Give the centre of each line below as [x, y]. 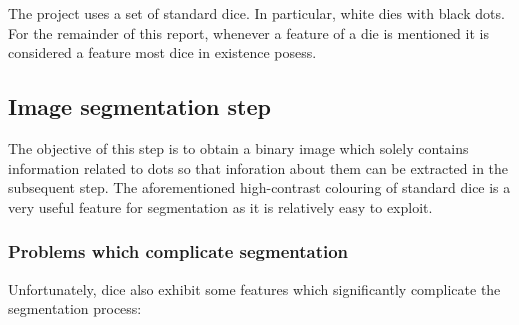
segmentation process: [75, 308]
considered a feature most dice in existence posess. [162, 52]
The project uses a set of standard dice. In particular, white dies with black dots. [256, 13]
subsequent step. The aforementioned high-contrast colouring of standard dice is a [259, 187]
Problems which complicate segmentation [178, 251]
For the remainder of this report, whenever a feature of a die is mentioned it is [248, 32]
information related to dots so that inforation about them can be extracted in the [258, 167]
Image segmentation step [139, 106]
